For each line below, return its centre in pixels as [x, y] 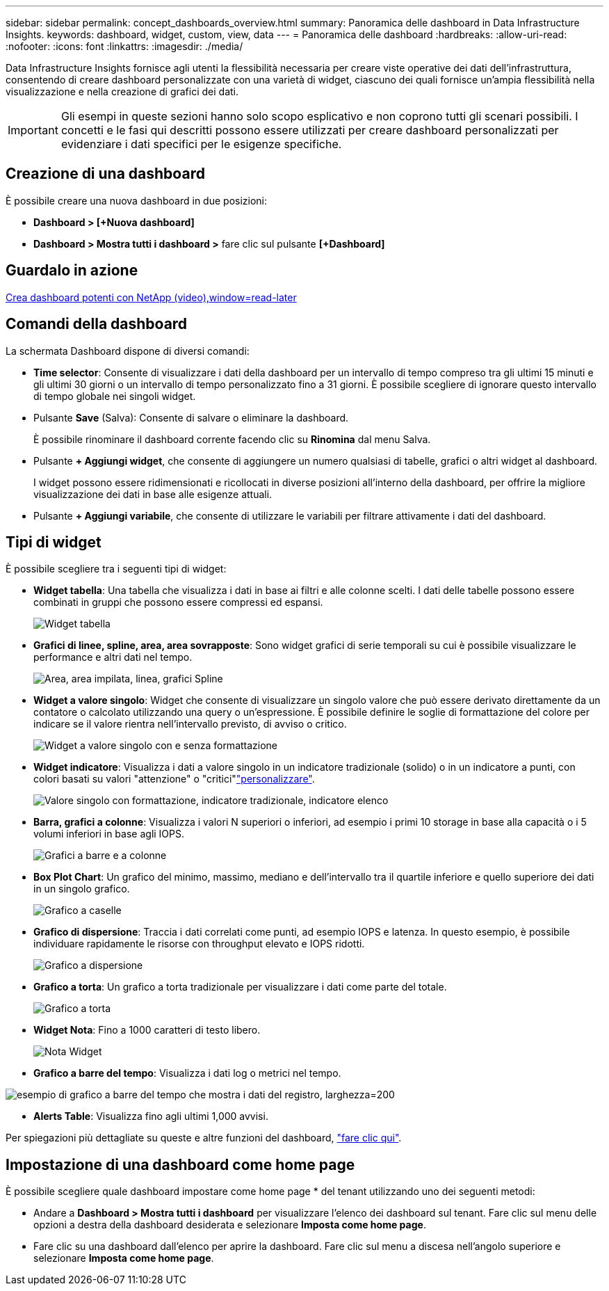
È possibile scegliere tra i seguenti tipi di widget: [116, 569]
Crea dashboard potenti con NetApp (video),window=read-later [151, 297]
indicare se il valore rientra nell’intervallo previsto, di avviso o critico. [190, 724]
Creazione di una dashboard [105, 174]
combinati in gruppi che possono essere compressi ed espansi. [178, 602]
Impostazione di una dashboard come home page [180, 1164]
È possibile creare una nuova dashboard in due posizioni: [137, 200]
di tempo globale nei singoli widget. [115, 396]
